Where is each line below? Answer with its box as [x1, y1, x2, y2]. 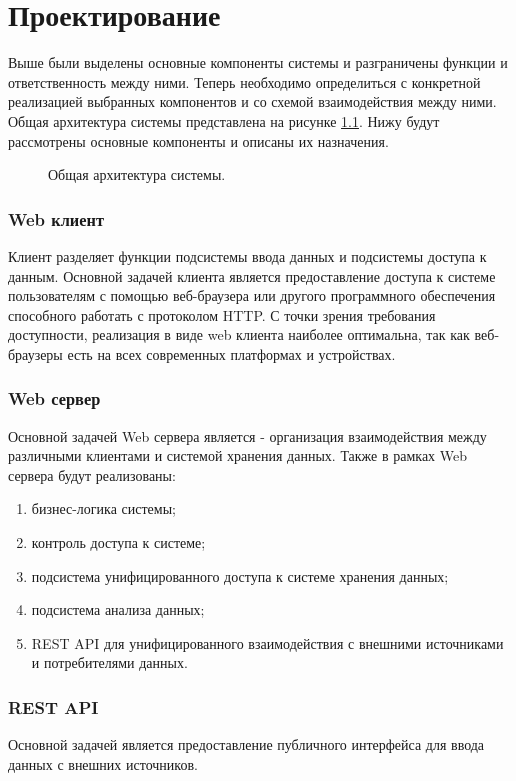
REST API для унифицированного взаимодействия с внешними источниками [31, 632, 504, 653]
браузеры [8, 343, 63, 364]
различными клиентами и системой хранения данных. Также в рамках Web [8, 445, 468, 466]
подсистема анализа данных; [31, 599, 205, 620]
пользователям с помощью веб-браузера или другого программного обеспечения [8, 285, 496, 306]
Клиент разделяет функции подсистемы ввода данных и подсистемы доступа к [8, 245, 487, 266]
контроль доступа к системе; [31, 532, 206, 553]
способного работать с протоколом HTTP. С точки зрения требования [8, 304, 436, 325]
